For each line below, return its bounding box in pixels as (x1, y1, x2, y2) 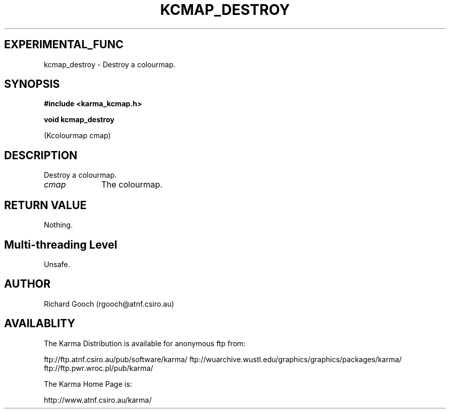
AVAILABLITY (4, 317, 76, 330)
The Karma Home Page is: (44, 379, 133, 388)
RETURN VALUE (4, 198, 87, 212)
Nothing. (44, 220, 73, 230)
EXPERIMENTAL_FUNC (4, 38, 124, 51)
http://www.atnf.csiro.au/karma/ (44, 395, 152, 404)
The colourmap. (101, 179, 163, 190)
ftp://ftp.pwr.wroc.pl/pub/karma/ (44, 363, 154, 372)
